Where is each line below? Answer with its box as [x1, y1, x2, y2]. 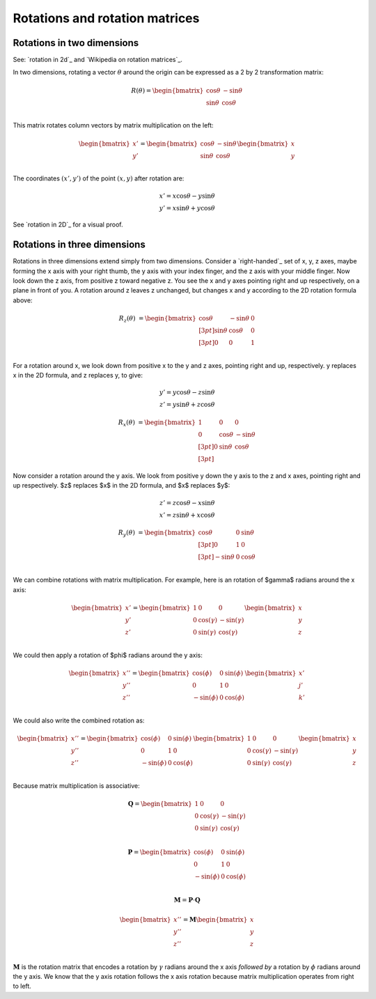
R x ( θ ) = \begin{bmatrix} [118, 419, 196, 428]
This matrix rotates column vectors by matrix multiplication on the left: [13, 121, 214, 130]
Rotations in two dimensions [13, 37, 139, 49]
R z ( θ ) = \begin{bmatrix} [118, 314, 196, 324]
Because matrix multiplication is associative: [13, 781, 140, 790]
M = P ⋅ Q [173, 896, 201, 904]
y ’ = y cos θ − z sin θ [159, 389, 215, 396]
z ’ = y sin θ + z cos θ [159, 401, 215, 409]
